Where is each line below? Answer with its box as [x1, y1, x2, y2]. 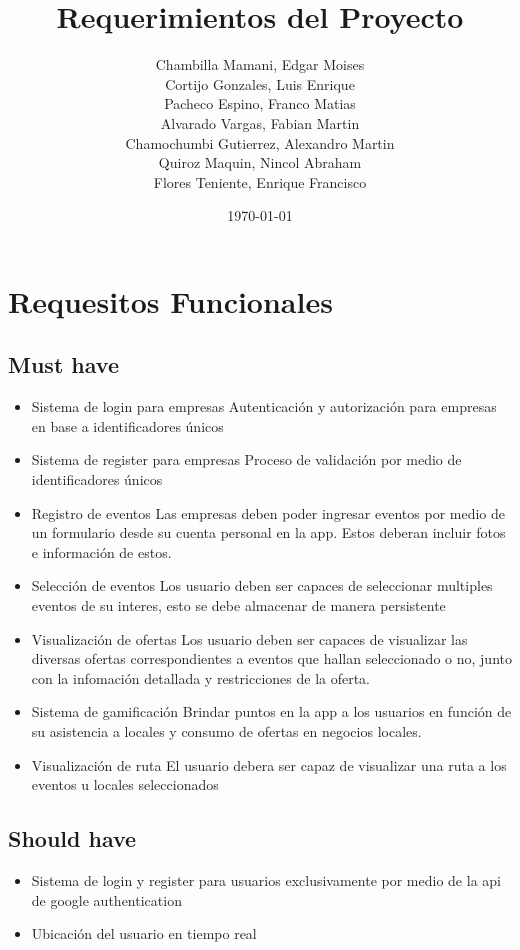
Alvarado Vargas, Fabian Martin [160, 112, 360, 133]
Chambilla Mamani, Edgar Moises [155, 54, 365, 75]
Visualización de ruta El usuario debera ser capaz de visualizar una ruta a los [31, 754, 507, 775]
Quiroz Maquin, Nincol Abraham [158, 152, 362, 173]
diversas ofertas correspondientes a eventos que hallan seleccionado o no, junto [31, 648, 512, 669]
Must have [8, 349, 119, 380]
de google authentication [31, 889, 182, 910]
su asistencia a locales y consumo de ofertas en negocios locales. [31, 720, 422, 741]
